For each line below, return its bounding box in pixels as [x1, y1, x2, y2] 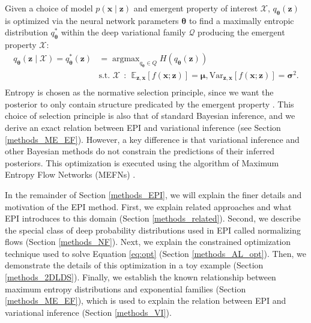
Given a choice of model [5, 2, 93, 14]
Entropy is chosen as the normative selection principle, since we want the [5, 86, 274, 98]
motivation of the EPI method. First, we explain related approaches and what [5, 200, 292, 213]
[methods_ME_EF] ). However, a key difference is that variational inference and [5, 133, 300, 145]
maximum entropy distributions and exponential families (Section [5, 282, 246, 295]
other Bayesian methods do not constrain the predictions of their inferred [5, 145, 275, 157]
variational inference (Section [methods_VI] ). [5, 306, 172, 318]
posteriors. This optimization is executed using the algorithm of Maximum [5, 156, 279, 169]
